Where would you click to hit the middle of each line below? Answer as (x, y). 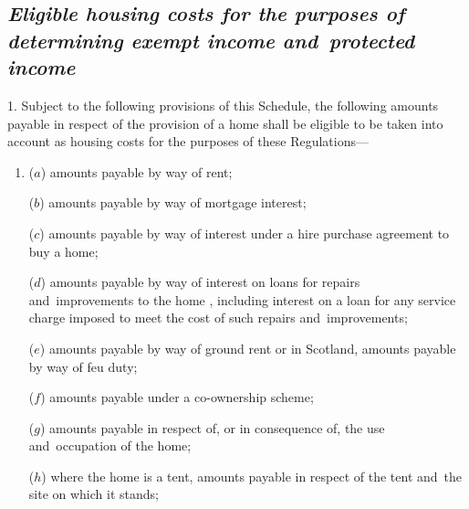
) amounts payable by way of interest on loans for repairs (200, 282)
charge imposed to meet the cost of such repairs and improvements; (218, 318)
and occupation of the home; (110, 445)
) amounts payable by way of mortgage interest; (173, 202)
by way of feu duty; (83, 366)
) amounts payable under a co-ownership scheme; (177, 397)
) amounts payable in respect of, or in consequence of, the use (212, 427)
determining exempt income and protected (211, 40)
